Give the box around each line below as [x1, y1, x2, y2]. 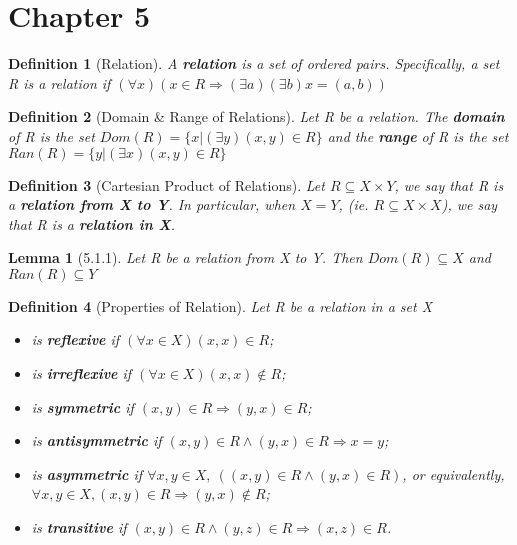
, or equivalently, [402, 463, 505, 484]
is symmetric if [31, 396, 134, 417]
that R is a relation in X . [8, 213, 175, 234]
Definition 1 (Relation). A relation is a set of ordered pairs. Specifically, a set [8, 53, 500, 74]
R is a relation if [8, 72, 111, 93]
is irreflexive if [31, 363, 132, 384]
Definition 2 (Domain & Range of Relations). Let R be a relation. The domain [8, 106, 505, 127]
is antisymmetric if [31, 430, 162, 451]
